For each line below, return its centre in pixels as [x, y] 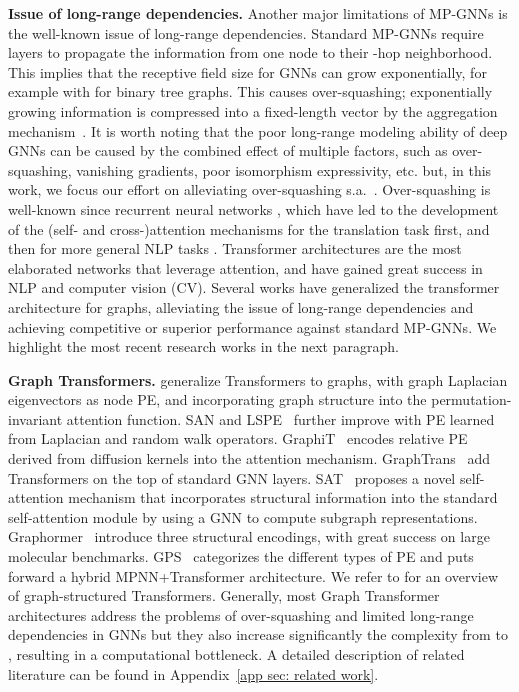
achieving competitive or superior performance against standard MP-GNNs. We [252, 326]
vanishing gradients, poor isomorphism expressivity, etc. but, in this [284, 169]
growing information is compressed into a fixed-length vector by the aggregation [253, 110]
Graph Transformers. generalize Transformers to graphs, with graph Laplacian [258, 379]
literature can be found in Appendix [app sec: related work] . [193, 673]
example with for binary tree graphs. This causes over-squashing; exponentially [250, 91]
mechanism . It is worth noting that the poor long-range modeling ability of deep [258, 130]
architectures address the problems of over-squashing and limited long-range [241, 614]
